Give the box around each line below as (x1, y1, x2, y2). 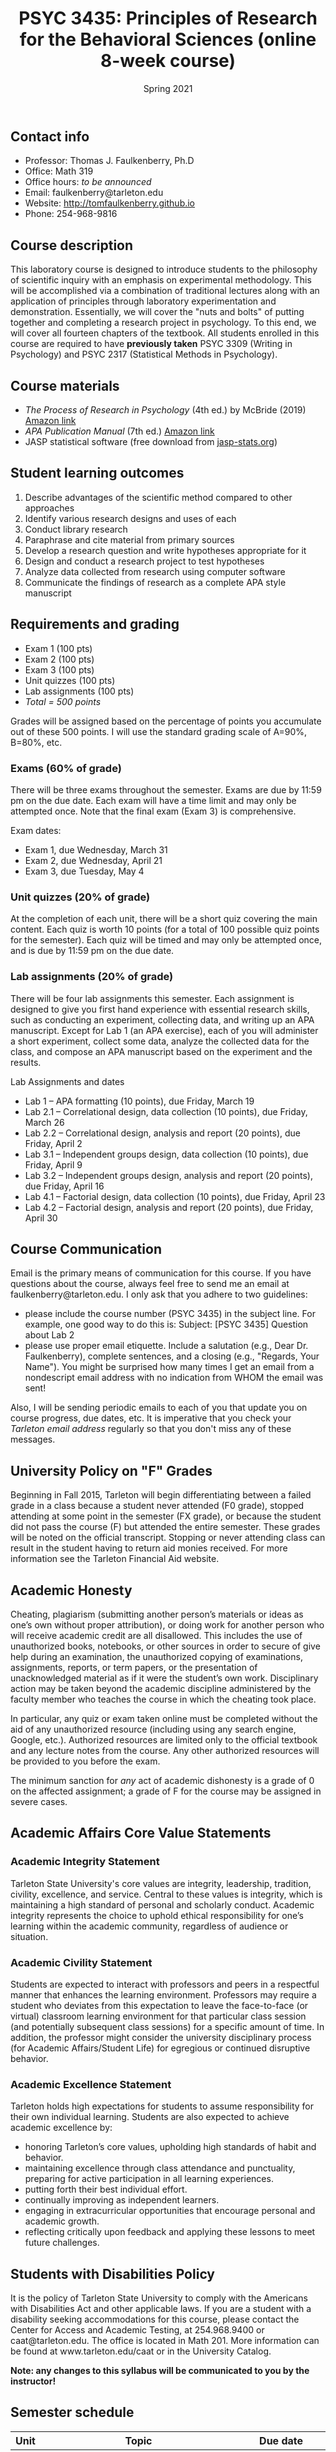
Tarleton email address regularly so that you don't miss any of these (10, 1423, 292, 1435)
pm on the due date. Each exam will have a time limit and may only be (10, 794, 297, 806)
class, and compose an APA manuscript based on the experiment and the (10, 1045, 313, 1057)
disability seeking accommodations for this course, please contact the (10, 2313, 300, 2326)
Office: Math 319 (24, 165, 94, 177)
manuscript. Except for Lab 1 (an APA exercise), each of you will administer (10, 1024, 319, 1036)
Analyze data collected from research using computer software (24, 565, 286, 577)
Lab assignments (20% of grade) (10, 970, 174, 984)
